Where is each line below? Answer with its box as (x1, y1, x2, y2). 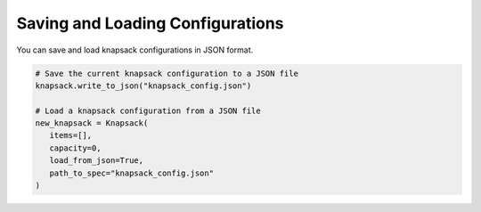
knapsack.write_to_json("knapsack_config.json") (35, 80, 252, 91)
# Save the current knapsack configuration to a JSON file (35, 68, 298, 78)
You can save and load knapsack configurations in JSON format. (16, 45, 254, 55)
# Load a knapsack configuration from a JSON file (35, 105, 262, 116)
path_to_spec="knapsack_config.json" (49, 167, 214, 178)
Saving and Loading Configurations (16, 13, 284, 33)
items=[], (49, 130, 93, 141)
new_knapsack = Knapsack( (35, 118, 149, 128)
